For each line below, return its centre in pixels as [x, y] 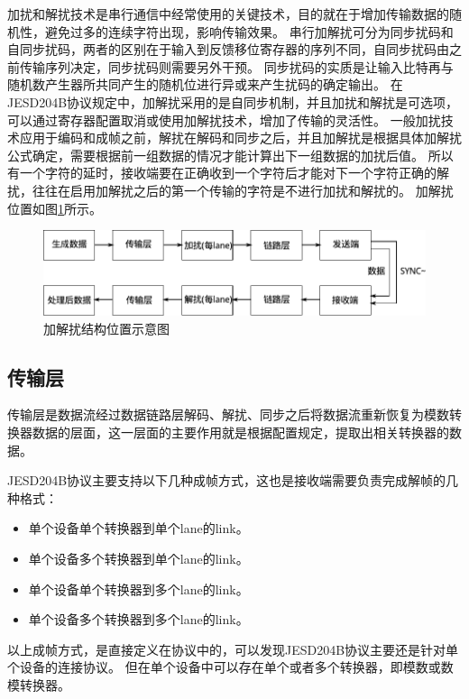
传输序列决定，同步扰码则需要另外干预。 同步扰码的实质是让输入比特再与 [236, 66]
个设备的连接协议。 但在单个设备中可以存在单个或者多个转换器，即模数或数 [230, 667]
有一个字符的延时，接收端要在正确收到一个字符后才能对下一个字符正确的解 [228, 173]
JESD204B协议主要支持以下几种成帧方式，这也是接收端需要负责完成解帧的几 [233, 480]
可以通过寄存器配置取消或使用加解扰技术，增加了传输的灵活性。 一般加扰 [224, 120]
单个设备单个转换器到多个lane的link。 [138, 589]
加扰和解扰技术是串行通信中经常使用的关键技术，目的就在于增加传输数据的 [228, 14]
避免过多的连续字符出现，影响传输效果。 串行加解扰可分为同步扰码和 [249, 31]
